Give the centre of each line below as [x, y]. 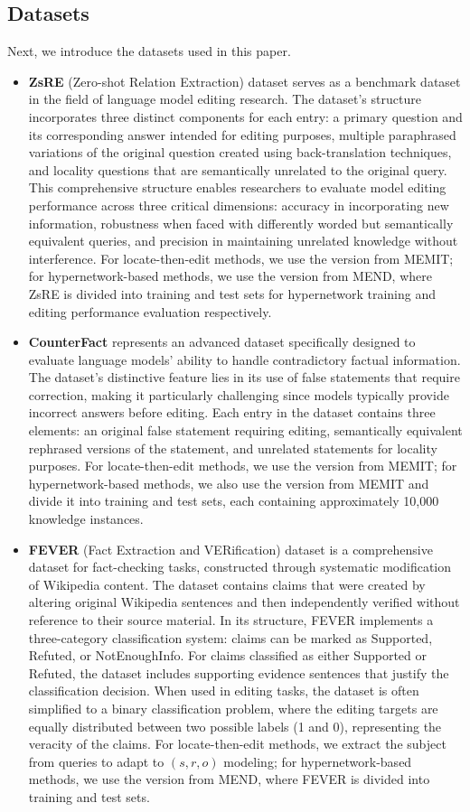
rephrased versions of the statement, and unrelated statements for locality [233, 448]
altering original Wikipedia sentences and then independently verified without [244, 602]
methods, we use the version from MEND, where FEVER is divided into [229, 779]
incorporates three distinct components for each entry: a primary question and [245, 116]
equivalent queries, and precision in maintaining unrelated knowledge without [243, 241]
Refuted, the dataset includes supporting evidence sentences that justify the [239, 672]
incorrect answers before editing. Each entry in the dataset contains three [232, 412]
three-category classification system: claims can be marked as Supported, [230, 637]
